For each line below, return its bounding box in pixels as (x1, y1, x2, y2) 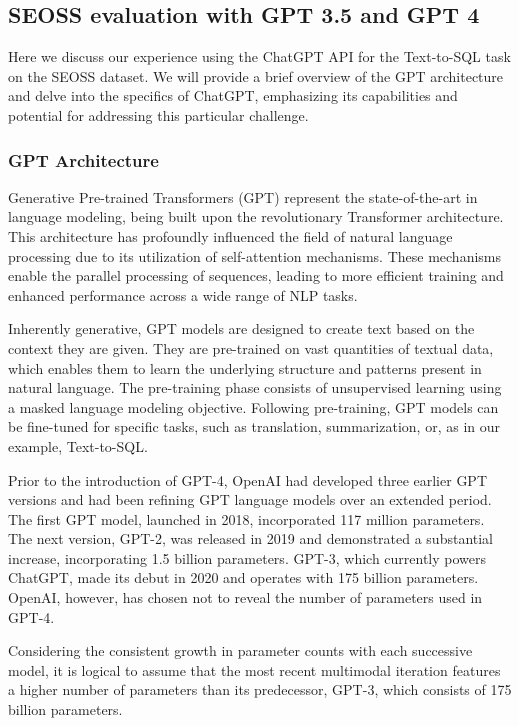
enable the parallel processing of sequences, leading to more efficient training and (8, 265, 504, 286)
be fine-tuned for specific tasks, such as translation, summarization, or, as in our (8, 416, 500, 437)
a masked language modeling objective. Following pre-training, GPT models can (8, 396, 499, 417)
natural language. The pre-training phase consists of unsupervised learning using (8, 377, 502, 398)
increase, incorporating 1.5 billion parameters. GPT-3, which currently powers (8, 547, 487, 568)
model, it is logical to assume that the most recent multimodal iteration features (8, 659, 501, 680)
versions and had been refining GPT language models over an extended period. (8, 489, 492, 510)
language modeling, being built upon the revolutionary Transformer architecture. (8, 206, 504, 227)
